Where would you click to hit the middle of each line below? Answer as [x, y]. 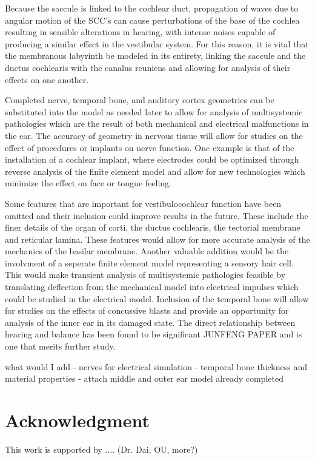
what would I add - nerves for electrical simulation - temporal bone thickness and [156, 366]
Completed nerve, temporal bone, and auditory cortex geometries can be [140, 100]
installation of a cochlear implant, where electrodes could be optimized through [152, 159]
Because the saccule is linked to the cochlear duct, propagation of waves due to [152, 8]
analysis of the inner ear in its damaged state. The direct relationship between [150, 322]
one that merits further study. [60, 346]
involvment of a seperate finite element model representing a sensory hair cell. [149, 262]
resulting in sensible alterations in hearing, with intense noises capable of [140, 32]
